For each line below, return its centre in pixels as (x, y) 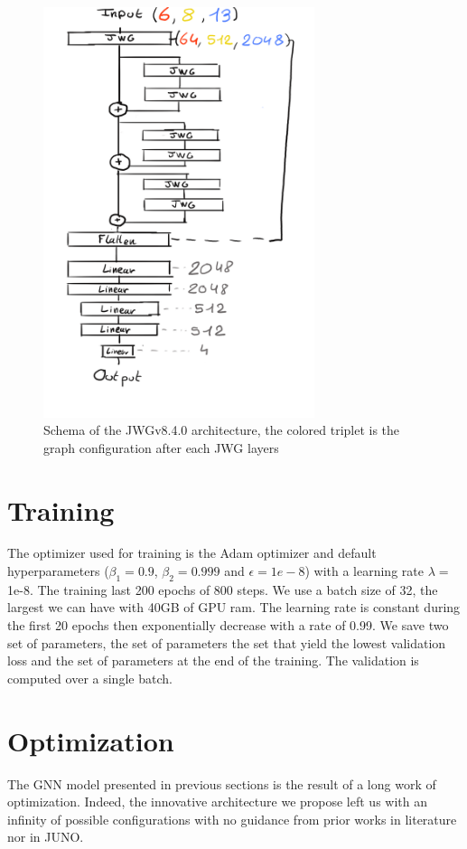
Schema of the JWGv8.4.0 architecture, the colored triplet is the (222, 430)
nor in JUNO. (46, 837)
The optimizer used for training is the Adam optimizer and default (192, 553)
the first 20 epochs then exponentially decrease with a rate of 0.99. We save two (228, 625)
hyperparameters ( (58, 571)
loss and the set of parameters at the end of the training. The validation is (213, 660)
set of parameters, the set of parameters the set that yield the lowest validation (227, 642)
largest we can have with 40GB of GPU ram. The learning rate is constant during (234, 607)
